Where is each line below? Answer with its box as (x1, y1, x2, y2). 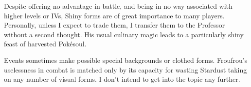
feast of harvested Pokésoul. (4, 39, 87, 49)
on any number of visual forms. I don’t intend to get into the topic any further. (4, 74, 240, 84)
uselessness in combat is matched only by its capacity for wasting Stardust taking (4, 64, 247, 74)
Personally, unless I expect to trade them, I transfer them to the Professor (4, 20, 225, 30)
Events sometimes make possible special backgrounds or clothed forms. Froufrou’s (4, 55, 248, 65)
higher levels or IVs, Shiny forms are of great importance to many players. (4, 10, 225, 20)
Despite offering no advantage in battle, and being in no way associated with (4, 1, 233, 11)
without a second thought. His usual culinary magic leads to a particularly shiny (4, 29, 244, 39)
